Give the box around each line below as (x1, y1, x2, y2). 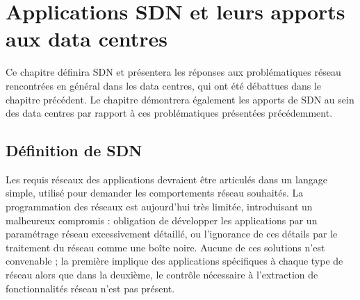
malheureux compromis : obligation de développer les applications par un (6, 212, 318, 227)
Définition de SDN (6, 140, 142, 161)
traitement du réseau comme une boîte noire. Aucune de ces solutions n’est (6, 240, 325, 254)
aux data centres (6, 24, 168, 53)
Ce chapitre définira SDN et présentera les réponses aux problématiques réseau (6, 65, 341, 79)
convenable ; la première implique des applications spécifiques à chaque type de (6, 253, 343, 268)
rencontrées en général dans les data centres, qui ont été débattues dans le (6, 78, 322, 92)
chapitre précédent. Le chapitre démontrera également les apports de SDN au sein (6, 92, 354, 106)
